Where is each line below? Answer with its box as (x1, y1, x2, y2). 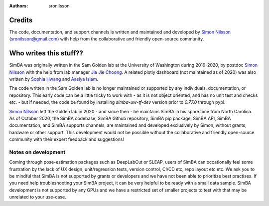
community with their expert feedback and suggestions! (9, 136, 124, 142)
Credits (9, 15, 33, 24)
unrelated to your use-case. (9, 194, 67, 200)
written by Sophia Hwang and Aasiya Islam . (9, 76, 98, 82)
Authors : (9, 3, 28, 8)
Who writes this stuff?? (9, 49, 83, 57)
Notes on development (9, 149, 66, 156)
